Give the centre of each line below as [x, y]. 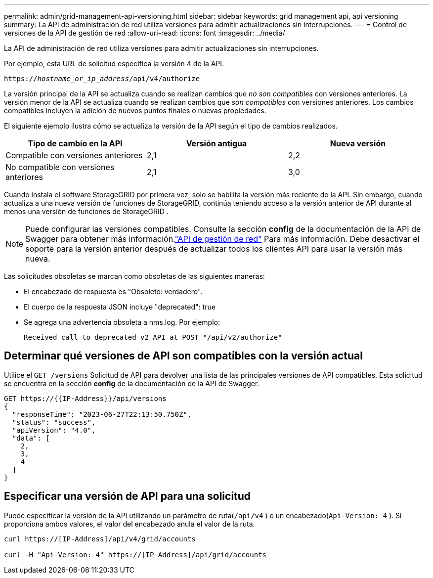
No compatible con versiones [60, 167]
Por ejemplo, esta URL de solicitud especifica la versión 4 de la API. [114, 64]
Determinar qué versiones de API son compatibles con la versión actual [183, 356]
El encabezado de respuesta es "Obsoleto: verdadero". [113, 291]
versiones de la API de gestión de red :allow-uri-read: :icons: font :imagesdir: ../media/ [145, 33]
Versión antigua [216, 143]
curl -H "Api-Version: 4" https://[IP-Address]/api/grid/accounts [135, 555]
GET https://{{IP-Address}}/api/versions [85, 398]
